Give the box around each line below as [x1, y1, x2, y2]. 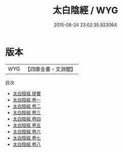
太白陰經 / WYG [52, 5, 118, 16]
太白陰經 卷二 [12, 103, 41, 109]
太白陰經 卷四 [12, 115, 41, 122]
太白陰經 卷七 [12, 135, 41, 141]
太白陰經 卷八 [12, 141, 41, 147]
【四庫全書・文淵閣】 [25, 66, 76, 73]
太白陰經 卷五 [12, 122, 41, 128]
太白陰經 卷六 [12, 128, 41, 135]
